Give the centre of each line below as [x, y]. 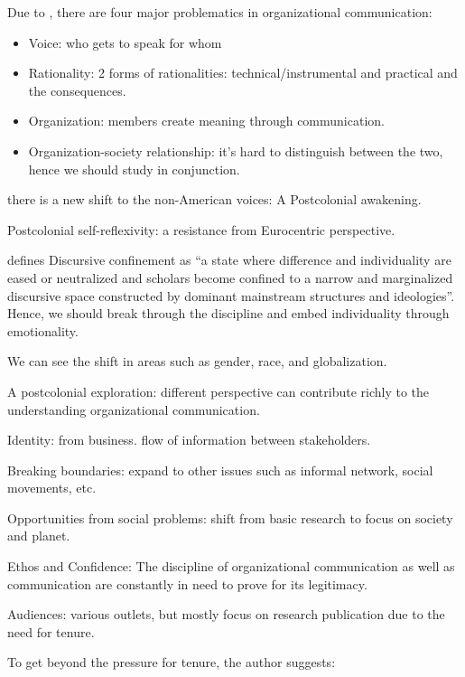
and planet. [39, 536]
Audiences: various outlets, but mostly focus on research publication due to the [226, 614]
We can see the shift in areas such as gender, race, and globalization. [197, 361]
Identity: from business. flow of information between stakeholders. [189, 440]
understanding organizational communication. [134, 409]
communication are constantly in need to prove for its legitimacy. [187, 583]
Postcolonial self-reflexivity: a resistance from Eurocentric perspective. [201, 229]
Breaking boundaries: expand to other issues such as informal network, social [220, 470]
